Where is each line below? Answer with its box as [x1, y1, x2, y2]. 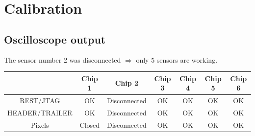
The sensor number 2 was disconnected [4, 54, 121, 65]
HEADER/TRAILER [7, 107, 73, 117]
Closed [79, 119, 100, 130]
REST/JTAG [20, 95, 60, 106]
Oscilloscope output [4, 31, 106, 46]
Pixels [31, 119, 49, 130]
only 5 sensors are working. [136, 54, 218, 65]
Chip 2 [115, 78, 139, 88]
